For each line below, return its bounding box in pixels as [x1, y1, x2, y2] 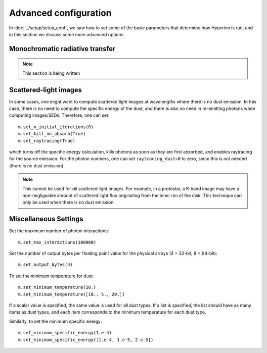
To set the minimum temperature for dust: [9, 273, 94, 279]
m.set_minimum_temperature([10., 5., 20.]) [18, 291, 125, 297]
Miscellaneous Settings [9, 215, 84, 223]
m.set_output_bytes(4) [18, 262, 73, 267]
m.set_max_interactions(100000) [18, 239, 96, 245]
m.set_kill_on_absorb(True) [18, 131, 86, 137]
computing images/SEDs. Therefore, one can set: [9, 112, 110, 118]
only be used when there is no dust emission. [22, 200, 115, 205]
